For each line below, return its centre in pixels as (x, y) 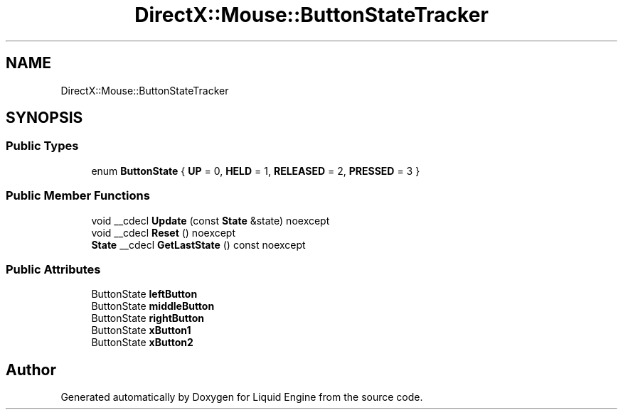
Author (31, 370)
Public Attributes (53, 269)
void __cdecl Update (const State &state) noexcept (211, 220)
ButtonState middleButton (153, 306)
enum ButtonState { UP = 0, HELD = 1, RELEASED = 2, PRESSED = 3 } (256, 171)
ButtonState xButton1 (141, 330)
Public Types (42, 146)
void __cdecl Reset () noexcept (164, 232)
